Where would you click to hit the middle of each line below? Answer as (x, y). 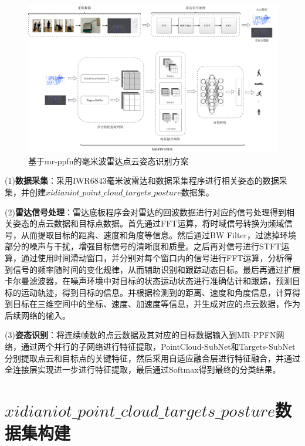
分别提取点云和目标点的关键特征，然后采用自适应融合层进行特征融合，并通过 (152, 358)
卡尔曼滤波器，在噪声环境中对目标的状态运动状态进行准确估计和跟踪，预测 (148, 281)
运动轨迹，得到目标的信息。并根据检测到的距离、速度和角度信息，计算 (156, 292)
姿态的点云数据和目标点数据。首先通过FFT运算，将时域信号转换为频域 (148, 223)
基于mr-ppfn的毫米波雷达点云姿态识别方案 (109, 161)
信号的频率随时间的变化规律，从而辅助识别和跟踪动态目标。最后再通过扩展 (156, 269)
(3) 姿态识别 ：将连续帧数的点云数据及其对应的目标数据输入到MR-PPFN (140, 335)
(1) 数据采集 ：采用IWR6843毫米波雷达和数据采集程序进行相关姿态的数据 (142, 180)
